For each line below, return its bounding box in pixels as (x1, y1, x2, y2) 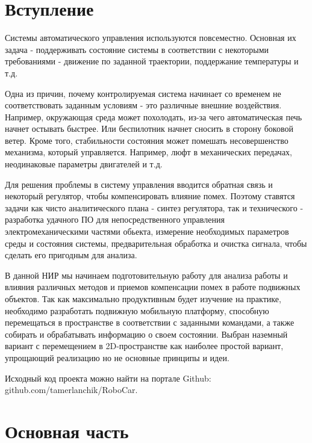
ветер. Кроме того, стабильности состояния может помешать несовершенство (5, 134, 289, 146)
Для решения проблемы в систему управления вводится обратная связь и (5, 178, 273, 190)
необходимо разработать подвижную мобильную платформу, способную (5, 304, 269, 317)
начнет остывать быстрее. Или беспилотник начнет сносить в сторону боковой (5, 122, 293, 135)
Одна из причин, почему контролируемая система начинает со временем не (5, 87, 281, 99)
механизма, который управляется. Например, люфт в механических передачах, (5, 146, 293, 158)
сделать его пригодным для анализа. (5, 249, 137, 261)
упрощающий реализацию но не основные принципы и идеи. (5, 351, 229, 364)
